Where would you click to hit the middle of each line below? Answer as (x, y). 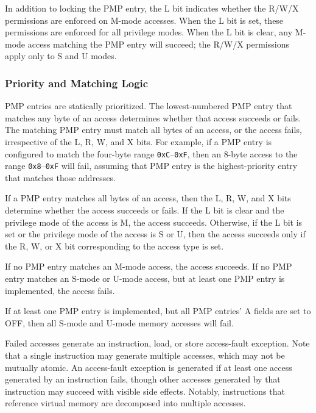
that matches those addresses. (60, 177)
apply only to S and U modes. (61, 56)
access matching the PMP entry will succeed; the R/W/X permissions (158, 44)
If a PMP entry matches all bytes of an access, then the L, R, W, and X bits (148, 198)
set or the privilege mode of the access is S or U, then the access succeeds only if (155, 234)
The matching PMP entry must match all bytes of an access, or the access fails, (153, 130)
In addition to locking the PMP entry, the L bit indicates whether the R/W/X (152, 8)
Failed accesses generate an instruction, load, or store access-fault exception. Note (157, 343)
